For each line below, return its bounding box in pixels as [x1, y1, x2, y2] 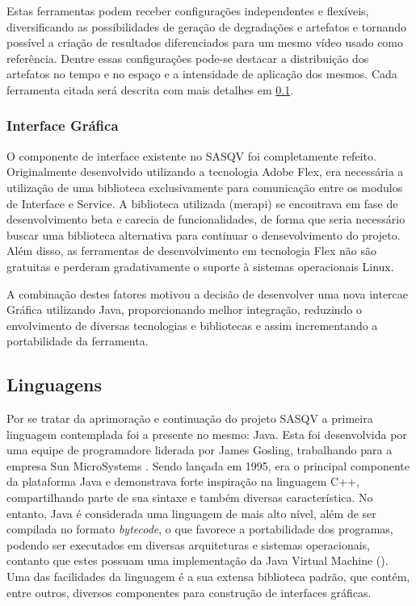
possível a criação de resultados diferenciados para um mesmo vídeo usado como [6, 34, 404, 51]
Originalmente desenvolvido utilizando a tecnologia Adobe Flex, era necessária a [6, 163, 404, 180]
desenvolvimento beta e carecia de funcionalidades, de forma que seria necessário [6, 211, 405, 228]
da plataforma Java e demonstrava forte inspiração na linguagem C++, [6, 473, 359, 490]
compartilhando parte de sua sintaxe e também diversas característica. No [6, 489, 373, 506]
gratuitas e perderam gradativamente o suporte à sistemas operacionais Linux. [6, 257, 394, 274]
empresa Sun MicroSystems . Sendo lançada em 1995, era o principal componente [6, 457, 410, 474]
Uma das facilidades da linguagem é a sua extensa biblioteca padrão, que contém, [6, 568, 410, 585]
